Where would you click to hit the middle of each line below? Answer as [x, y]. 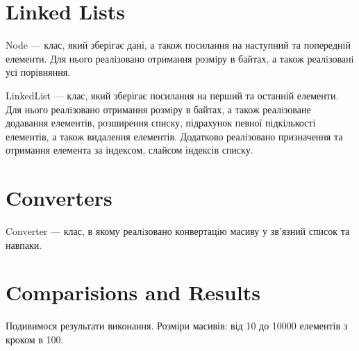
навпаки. [24, 244]
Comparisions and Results [133, 292]
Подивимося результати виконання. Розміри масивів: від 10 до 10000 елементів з [177, 326]
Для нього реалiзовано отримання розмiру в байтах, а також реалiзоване [158, 109]
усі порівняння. [38, 72]
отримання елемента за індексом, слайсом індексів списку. [130, 150]
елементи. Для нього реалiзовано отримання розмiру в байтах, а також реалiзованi [180, 58]
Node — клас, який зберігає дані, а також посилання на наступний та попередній [178, 45]
